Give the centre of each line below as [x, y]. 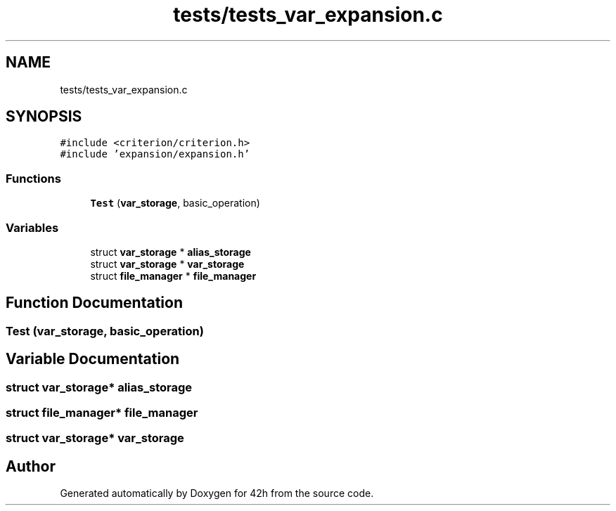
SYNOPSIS [44, 117]
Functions [33, 178]
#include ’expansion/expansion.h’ [155, 154]
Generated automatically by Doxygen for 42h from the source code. [217, 493]
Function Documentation [94, 303]
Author [31, 466]
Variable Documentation [93, 359]
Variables [32, 227]
